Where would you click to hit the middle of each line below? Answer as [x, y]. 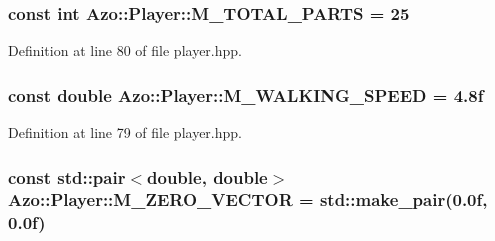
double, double [207, 176]
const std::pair [67, 176]
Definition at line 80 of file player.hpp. [125, 50]
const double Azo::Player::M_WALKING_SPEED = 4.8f [246, 94]
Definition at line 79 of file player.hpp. [125, 132]
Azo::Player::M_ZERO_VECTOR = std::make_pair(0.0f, [248, 199]
